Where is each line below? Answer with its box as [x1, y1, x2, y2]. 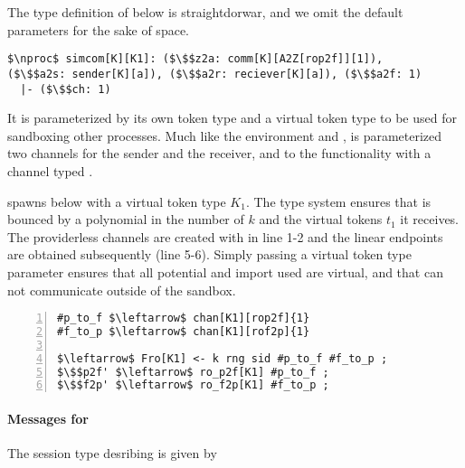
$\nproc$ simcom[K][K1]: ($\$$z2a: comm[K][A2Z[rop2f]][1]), [7, 52, 384, 66]
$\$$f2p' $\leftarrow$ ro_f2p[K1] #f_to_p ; [57, 379, 329, 392]
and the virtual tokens [259, 210, 383, 229]
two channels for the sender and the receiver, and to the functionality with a [7, 144, 432, 163]
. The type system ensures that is [245, 192, 432, 211]
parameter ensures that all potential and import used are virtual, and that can [7, 262, 443, 281]
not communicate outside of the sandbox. [7, 280, 236, 299]
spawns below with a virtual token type [7, 192, 226, 211]
